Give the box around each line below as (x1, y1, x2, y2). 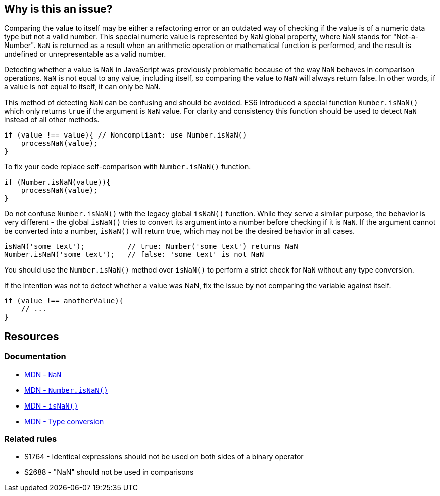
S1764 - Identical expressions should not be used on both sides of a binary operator (24, 452, 304, 461)
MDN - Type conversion (24, 417, 104, 426)
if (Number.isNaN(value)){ (4, 178, 111, 187)
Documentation (4, 351, 66, 362)
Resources (4, 330, 59, 343)
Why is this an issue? (4, 3, 113, 15)
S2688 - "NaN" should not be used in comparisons (24, 468, 194, 477)
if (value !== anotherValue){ (4, 297, 124, 305)
